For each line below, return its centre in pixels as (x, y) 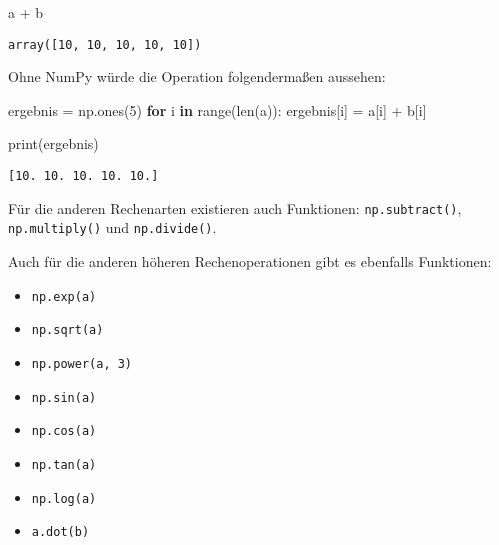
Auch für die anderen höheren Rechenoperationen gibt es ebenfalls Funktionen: (250, 261)
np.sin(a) (64, 397)
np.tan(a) (64, 464)
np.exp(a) (64, 296)
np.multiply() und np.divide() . (112, 227)
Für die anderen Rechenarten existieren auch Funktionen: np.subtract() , (235, 207)
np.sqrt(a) (67, 330)
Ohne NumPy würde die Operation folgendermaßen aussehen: (197, 76)
